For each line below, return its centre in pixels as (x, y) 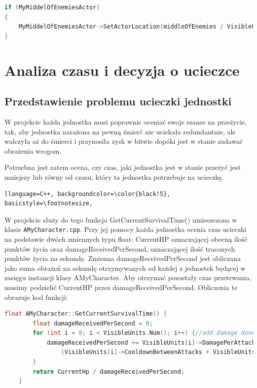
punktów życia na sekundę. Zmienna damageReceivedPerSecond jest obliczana (123, 258)
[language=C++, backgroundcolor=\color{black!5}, (88, 194)
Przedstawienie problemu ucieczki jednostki (118, 101)
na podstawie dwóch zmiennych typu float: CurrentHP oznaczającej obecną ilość (126, 239)
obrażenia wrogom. (33, 150)
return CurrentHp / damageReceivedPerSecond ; (109, 372)
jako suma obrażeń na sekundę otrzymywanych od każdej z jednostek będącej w (125, 268)
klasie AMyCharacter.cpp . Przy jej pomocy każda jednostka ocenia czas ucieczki (126, 229)
